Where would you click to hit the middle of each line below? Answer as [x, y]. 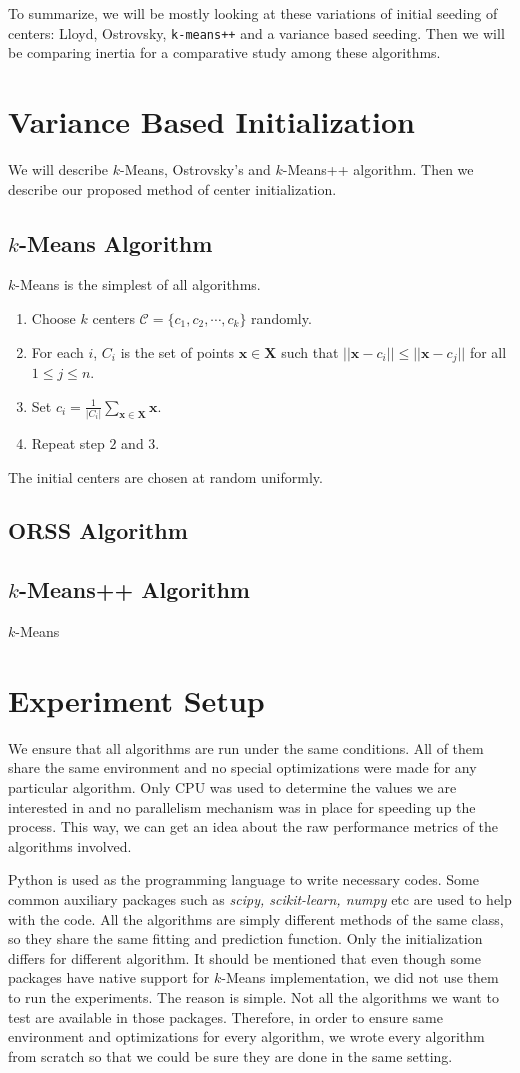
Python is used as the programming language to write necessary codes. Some [243, 879]
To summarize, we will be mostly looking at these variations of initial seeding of [253, 13]
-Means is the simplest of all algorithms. [138, 284]
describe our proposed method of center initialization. [172, 188]
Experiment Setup [136, 699]
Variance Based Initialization [211, 121]
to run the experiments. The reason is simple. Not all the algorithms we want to [253, 996]
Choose [53, 317]
